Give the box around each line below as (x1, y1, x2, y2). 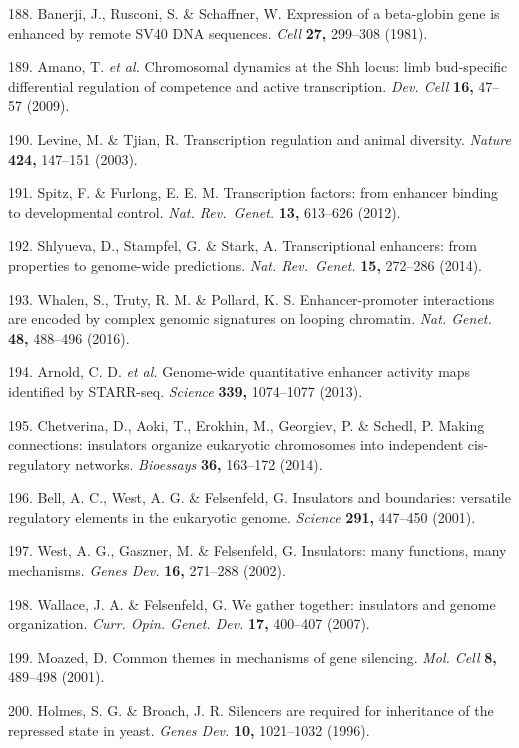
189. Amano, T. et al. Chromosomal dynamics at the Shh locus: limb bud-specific (8, 56, 508, 77)
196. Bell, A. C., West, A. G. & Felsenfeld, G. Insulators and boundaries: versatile (8, 487, 511, 508)
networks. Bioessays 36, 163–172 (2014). (75, 453, 323, 474)
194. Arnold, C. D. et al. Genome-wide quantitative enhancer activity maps (8, 361, 471, 382)
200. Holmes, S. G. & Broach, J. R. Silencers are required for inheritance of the (8, 700, 494, 721)
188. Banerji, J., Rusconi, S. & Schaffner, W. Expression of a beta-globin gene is (8, 3, 500, 23)
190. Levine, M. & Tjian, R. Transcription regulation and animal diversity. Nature (8, 128, 511, 149)
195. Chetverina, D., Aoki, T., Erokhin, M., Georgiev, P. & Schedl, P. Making (8, 414, 485, 435)
